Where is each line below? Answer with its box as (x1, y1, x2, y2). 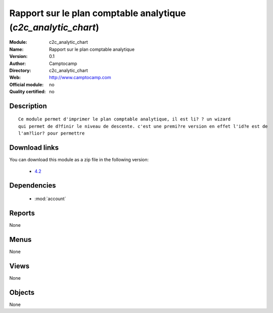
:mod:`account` (34, 196, 66, 202)
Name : (9, 46, 24, 52)
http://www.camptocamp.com (49, 75, 111, 81)
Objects (9, 288, 35, 297)
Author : (9, 60, 26, 67)
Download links (9, 144, 59, 152)
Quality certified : (9, 89, 46, 95)
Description (9, 101, 47, 110)
